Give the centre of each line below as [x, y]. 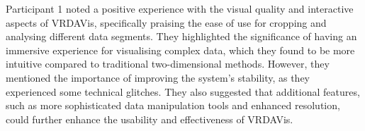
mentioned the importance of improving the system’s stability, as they [158, 77]
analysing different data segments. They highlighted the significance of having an [181, 36]
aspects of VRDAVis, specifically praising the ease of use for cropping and [166, 22]
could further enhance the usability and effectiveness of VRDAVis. [150, 119]
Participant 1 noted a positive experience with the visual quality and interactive [180, 8]
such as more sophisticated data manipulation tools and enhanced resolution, [173, 105]
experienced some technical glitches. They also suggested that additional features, [183, 91]
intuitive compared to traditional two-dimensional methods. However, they [168, 64]
